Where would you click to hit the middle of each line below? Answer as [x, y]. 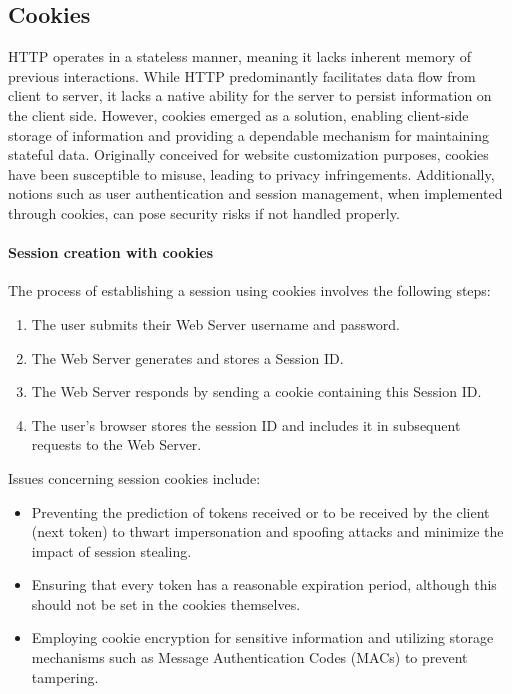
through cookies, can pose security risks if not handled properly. [204, 212]
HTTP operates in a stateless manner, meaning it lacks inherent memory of [240, 56]
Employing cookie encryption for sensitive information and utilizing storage [262, 637]
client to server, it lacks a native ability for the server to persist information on [250, 95]
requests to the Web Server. [116, 444]
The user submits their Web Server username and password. [215, 323]
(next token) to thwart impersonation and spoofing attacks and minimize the [267, 531]
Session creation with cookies [111, 252]
